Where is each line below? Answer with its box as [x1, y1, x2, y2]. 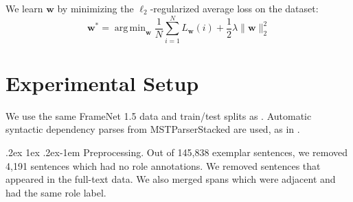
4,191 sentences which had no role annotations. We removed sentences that [5, 158, 321, 173]
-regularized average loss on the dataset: [150, 1, 319, 15]
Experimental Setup [5, 68, 199, 97]
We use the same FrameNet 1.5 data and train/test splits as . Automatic [5, 108, 312, 123]
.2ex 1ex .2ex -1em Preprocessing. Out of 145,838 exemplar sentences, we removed [5, 145, 348, 160]
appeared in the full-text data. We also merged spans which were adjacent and [5, 172, 336, 186]
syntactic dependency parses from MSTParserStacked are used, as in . [5, 122, 300, 136]
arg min [114, 23, 146, 34]
